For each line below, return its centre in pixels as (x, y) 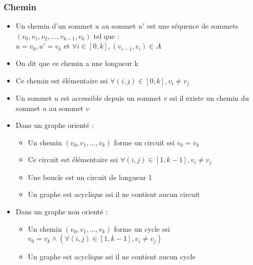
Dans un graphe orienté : (55, 125)
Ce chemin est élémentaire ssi (62, 80)
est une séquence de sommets (192, 26)
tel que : (106, 36)
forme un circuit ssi (144, 142)
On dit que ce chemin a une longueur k (77, 63)
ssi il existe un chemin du (209, 98)
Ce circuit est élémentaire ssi (73, 159)
